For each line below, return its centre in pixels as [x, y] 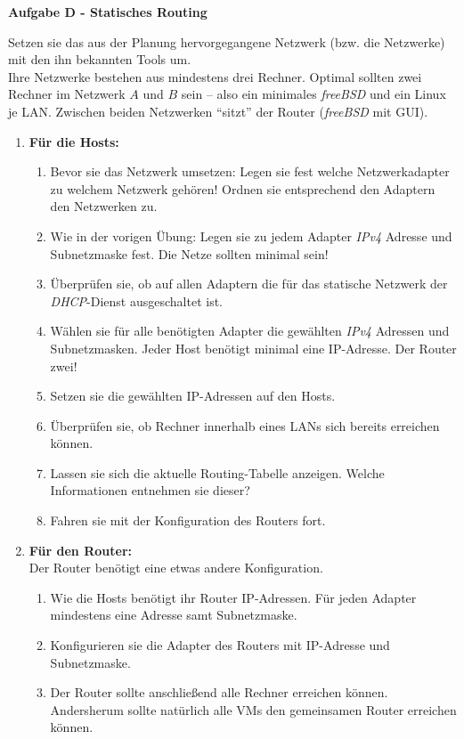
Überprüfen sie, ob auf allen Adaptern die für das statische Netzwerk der [249, 284]
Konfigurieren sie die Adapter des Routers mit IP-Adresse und [220, 645]
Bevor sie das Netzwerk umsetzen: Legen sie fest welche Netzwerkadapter [250, 171]
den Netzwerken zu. [104, 206]
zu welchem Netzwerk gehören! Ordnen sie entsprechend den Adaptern [243, 188]
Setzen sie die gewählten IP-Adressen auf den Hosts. [193, 396]
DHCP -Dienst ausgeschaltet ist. [137, 300]
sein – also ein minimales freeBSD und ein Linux [313, 94]
